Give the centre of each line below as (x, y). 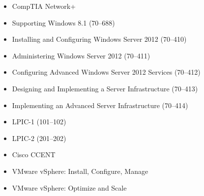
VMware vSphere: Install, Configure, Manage (80, 171)
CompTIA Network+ (44, 6)
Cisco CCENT (34, 154)
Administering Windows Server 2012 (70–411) (81, 55)
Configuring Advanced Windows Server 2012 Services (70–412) (106, 72)
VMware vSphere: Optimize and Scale (69, 187)
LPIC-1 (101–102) (39, 122)
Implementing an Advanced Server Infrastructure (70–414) (100, 105)
